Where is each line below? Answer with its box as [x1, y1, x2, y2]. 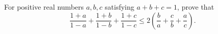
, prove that [177, 2, 214, 12]
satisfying [105, 2, 135, 12]
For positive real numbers [4, 2, 84, 12]
